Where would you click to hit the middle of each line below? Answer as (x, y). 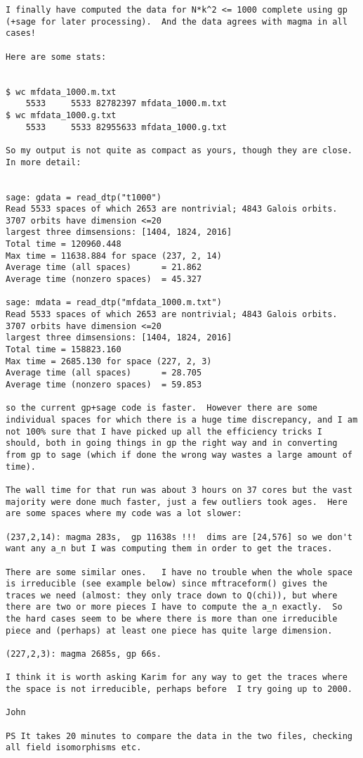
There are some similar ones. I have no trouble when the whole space (179, 572)
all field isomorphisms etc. (74, 748)
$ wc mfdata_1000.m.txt (61, 92)
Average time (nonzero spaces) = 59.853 (104, 385)
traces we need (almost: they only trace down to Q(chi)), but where (172, 595)
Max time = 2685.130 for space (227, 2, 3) (109, 361)
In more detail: (44, 162)
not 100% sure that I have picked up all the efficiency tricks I (164, 431)
